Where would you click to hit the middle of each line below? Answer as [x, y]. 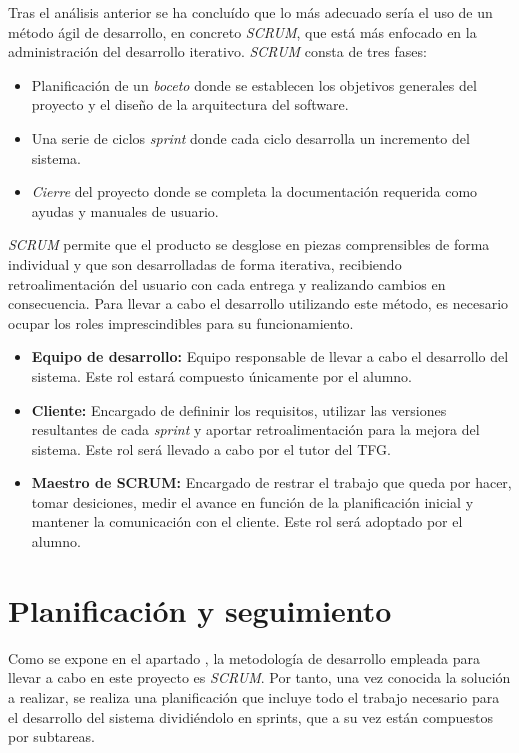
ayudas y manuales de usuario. [125, 210]
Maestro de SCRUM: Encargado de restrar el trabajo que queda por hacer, [271, 482]
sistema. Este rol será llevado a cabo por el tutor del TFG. [211, 448]
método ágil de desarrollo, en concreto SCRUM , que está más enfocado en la [242, 31]
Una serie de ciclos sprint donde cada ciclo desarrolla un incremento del [250, 137]
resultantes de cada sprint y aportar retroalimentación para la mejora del [255, 429]
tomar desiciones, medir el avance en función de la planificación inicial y [252, 501]
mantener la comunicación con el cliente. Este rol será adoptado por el [247, 521]
